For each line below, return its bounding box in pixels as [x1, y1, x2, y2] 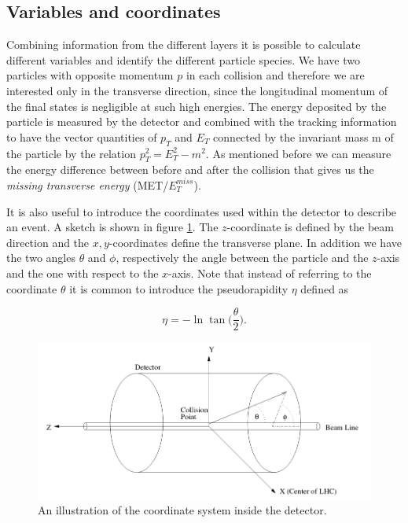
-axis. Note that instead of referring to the [168, 264, 372, 281]
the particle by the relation [6, 145, 136, 161]
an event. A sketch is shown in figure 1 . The [6, 219, 219, 235]
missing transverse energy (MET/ [6, 176, 169, 193]
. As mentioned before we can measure [205, 145, 391, 161]
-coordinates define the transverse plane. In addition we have [108, 234, 402, 250]
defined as [300, 280, 349, 296]
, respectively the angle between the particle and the [116, 249, 369, 266]
